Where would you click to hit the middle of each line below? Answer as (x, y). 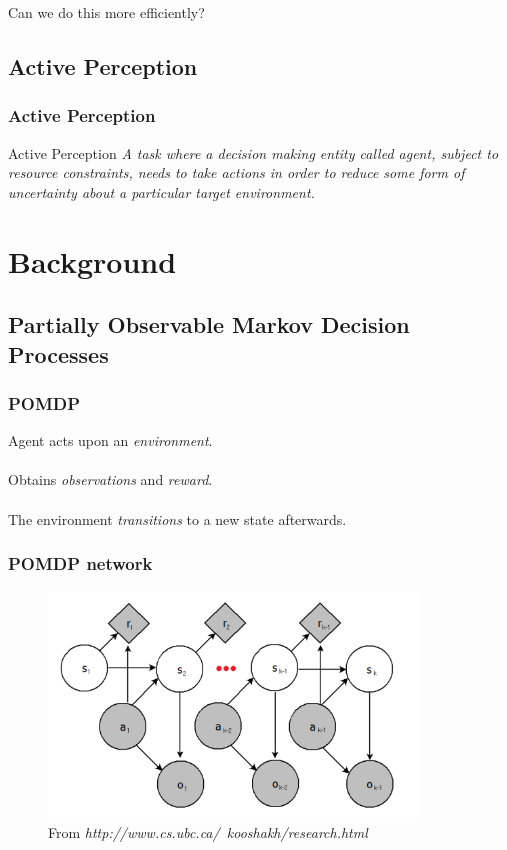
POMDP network (80, 563)
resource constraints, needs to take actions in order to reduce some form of (236, 172)
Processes (58, 353)
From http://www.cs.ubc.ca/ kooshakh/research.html (208, 831)
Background (92, 260)
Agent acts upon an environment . (110, 440)
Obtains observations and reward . (110, 479)
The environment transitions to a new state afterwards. (177, 518)
